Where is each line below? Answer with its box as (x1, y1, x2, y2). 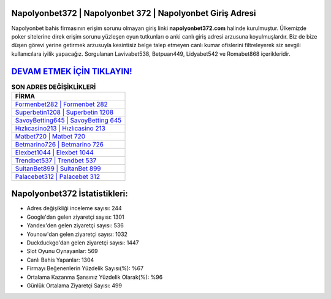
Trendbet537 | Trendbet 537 (15, 156, 97, 165)
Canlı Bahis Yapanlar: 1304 (26, 256, 94, 263)
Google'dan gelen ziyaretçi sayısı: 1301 (26, 213, 124, 221)
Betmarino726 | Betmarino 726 (15, 140, 104, 148)
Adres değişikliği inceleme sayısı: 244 (26, 205, 122, 212)
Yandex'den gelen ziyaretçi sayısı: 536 (26, 222, 124, 229)
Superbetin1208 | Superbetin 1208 (15, 108, 114, 116)
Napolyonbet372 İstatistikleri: (11, 189, 128, 199)
